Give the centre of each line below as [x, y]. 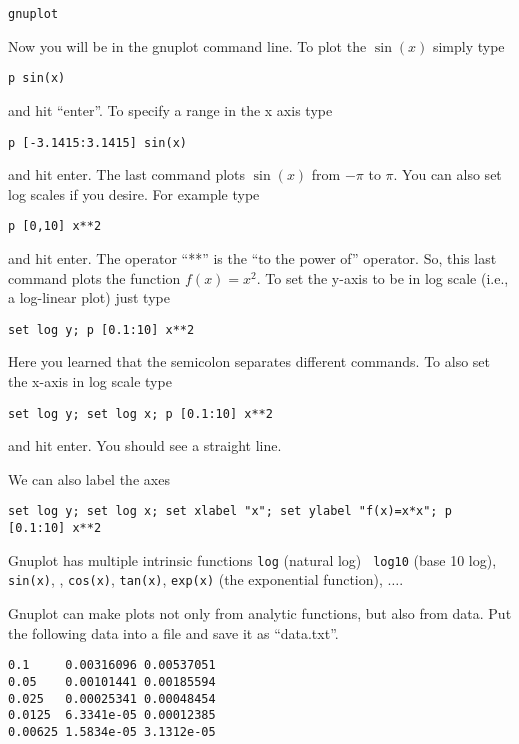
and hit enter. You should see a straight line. [145, 445]
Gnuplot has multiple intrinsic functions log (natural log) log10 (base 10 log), [252, 559]
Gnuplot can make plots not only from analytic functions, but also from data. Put [260, 613]
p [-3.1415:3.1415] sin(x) [97, 142]
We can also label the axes [89, 478]
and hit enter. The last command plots [127, 174]
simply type [468, 45]
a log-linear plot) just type [89, 297]
